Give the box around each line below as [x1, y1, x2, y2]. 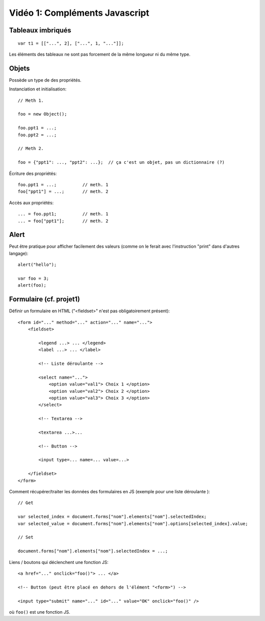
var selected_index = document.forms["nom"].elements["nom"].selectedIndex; [18, 514, 207, 520]
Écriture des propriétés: [9, 170, 57, 177]
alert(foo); [18, 283, 47, 288]
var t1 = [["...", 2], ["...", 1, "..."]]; [18, 40, 124, 46]
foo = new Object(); [18, 111, 67, 117]
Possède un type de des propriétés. [9, 77, 82, 83]
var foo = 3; [18, 275, 49, 281]
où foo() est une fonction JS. [9, 609, 71, 615]
